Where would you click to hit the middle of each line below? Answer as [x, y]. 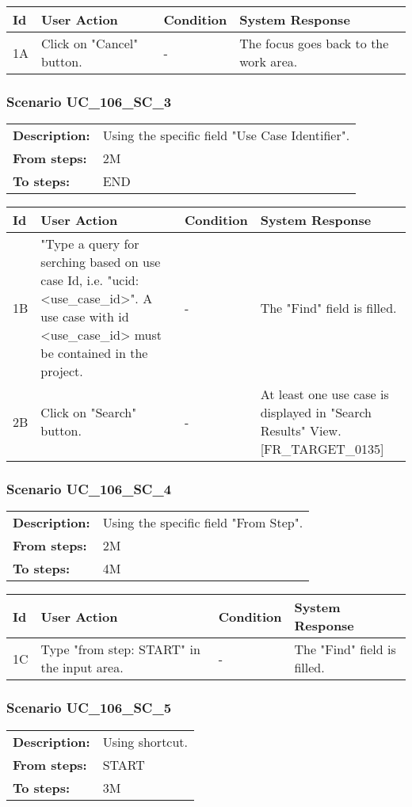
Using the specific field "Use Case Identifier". [226, 135]
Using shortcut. [145, 741]
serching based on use [101, 262]
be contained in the [94, 353]
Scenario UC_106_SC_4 [89, 489]
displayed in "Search [316, 413]
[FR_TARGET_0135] [322, 449]
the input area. [82, 668]
